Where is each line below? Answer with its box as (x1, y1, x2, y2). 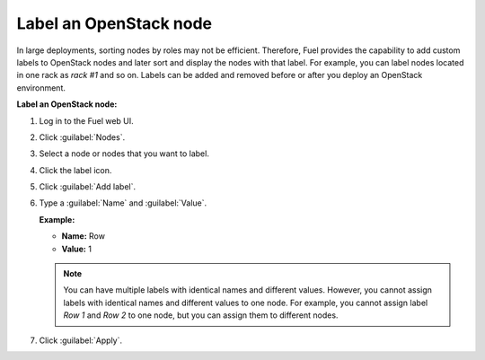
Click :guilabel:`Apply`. (39, 335, 123, 346)
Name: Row (61, 231, 105, 241)
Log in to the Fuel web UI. (39, 115, 134, 126)
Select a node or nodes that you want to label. (39, 148, 210, 159)
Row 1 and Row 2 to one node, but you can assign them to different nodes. (63, 310, 339, 320)
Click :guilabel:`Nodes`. (39, 131, 126, 143)
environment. (16, 82, 66, 93)
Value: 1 (61, 243, 92, 254)
